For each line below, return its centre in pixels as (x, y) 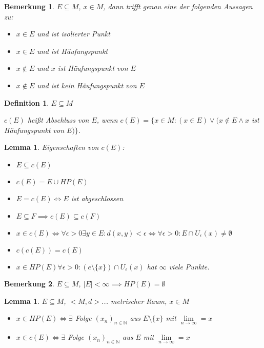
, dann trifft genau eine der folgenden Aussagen (178, 6)
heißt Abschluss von (58, 120)
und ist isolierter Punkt (74, 34)
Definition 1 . (27, 102)
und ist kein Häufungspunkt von (87, 85)
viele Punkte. (189, 266)
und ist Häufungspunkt (73, 51)
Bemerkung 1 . (29, 6)
